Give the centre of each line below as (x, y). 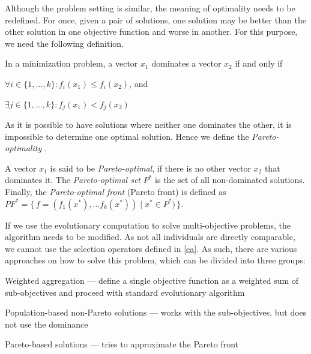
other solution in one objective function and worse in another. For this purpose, (151, 31)
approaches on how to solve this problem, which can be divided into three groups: (155, 260)
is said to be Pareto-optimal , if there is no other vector (150, 168)
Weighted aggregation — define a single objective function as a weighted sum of (152, 280)
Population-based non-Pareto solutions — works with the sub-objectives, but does (156, 312)
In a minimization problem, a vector (71, 63)
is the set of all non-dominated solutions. (230, 180)
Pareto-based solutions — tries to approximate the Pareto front (122, 344)
